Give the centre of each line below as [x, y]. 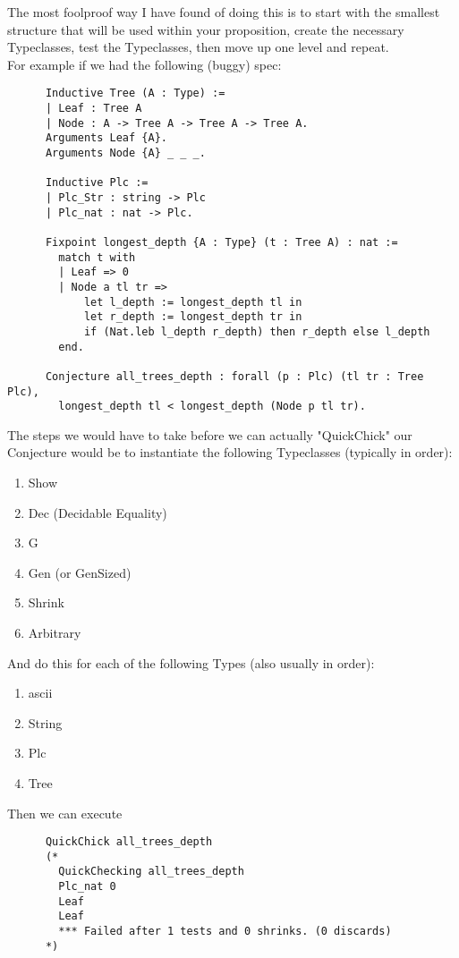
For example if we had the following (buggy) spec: [144, 64]
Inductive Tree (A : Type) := [135, 93]
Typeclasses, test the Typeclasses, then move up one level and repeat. [198, 47]
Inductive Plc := [97, 183]
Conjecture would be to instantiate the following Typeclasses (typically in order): [230, 452]
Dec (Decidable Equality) [98, 512]
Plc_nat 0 [87, 887]
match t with [97, 257]
